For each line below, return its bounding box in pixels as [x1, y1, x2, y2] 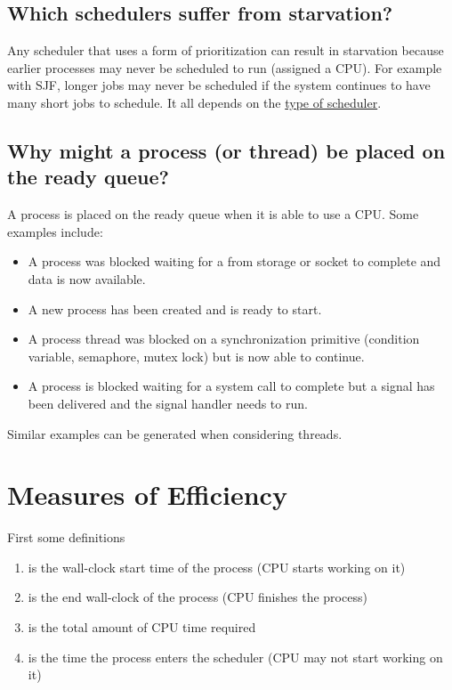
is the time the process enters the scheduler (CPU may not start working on [28, 647, 443, 666]
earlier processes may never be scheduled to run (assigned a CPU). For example [7, 58, 442, 77]
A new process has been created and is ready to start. [28, 299, 322, 318]
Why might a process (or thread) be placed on [7, 136, 446, 164]
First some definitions [7, 528, 125, 547]
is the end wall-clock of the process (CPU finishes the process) [28, 588, 367, 606]
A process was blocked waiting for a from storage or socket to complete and [28, 252, 441, 271]
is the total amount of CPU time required [28, 618, 256, 637]
